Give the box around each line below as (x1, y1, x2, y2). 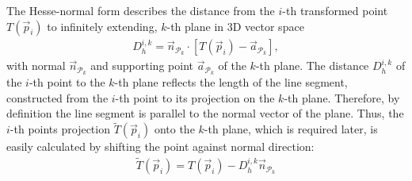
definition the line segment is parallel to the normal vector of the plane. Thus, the (6, 105, 404, 121)
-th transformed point (282, 2, 388, 18)
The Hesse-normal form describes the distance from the (6, 2, 275, 18)
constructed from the (6, 89, 109, 106)
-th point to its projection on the (115, 89, 275, 106)
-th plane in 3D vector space (166, 17, 304, 34)
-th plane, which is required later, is (204, 121, 378, 137)
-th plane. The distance (255, 57, 369, 74)
